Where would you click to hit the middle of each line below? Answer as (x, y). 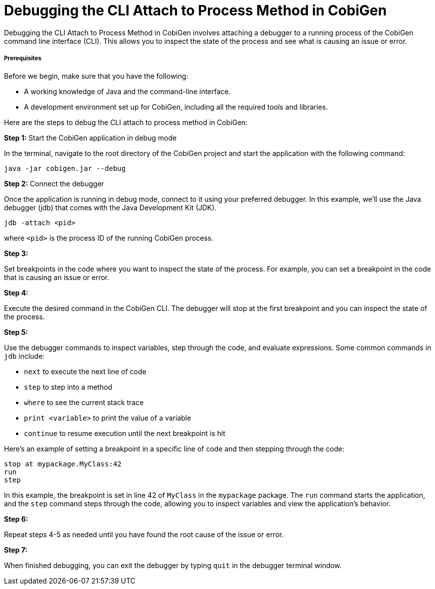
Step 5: (16, 332)
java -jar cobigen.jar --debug (65, 168)
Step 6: (16, 519)
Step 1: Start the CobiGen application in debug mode (90, 138)
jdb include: (24, 356)
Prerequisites (23, 59)
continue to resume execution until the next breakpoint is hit (125, 433)
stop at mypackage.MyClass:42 (63, 464)
